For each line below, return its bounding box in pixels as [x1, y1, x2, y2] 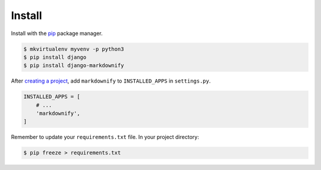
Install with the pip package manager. [11, 30, 103, 37]
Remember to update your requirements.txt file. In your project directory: [11, 134, 199, 141]
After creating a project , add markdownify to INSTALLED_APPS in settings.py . [11, 77, 211, 84]
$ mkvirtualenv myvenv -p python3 [23, 45, 124, 52]
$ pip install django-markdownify [23, 62, 124, 69]
